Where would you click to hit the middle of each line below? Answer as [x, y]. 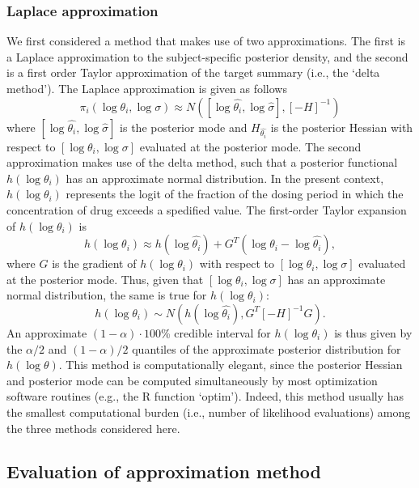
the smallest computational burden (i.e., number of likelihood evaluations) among [209, 412]
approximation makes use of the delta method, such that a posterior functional [202, 162]
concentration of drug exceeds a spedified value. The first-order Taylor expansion [207, 209]
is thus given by [373, 332]
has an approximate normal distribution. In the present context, [225, 178]
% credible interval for [216, 332]
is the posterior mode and [184, 127]
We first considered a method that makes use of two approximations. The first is [206, 41]
